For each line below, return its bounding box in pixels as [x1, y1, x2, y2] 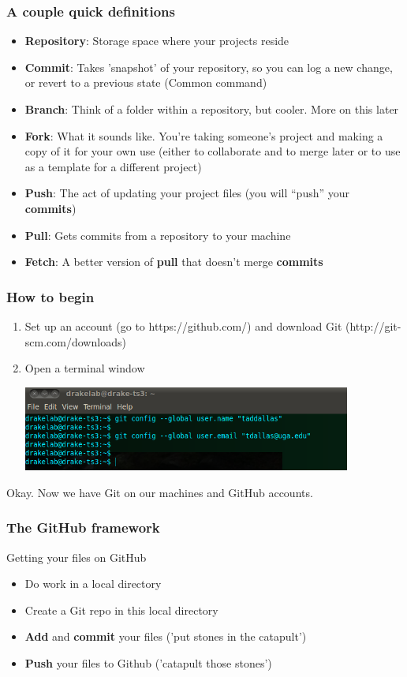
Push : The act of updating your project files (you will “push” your [24, 185, 350, 201]
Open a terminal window [24, 360, 145, 376]
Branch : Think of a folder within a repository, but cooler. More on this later [24, 101, 399, 117]
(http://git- [345, 317, 401, 334]
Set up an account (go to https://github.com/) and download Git [24, 317, 342, 334]
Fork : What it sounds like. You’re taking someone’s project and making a [24, 127, 383, 144]
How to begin [6, 286, 95, 306]
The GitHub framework [6, 518, 160, 537]
